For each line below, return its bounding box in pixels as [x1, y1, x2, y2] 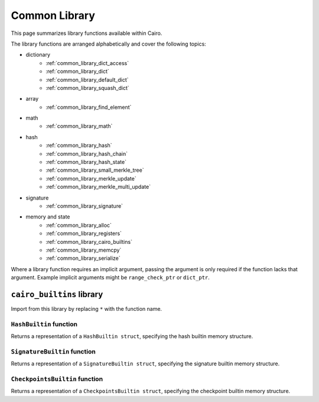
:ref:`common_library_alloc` [45, 221, 112, 229]
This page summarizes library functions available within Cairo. [11, 30, 162, 37]
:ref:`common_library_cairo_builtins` [45, 238, 133, 245]
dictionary [25, 51, 50, 59]
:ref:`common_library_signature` [45, 202, 123, 210]
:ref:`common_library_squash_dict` [45, 84, 129, 91]
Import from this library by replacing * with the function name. [11, 305, 162, 312]
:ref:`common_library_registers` [45, 230, 122, 237]
